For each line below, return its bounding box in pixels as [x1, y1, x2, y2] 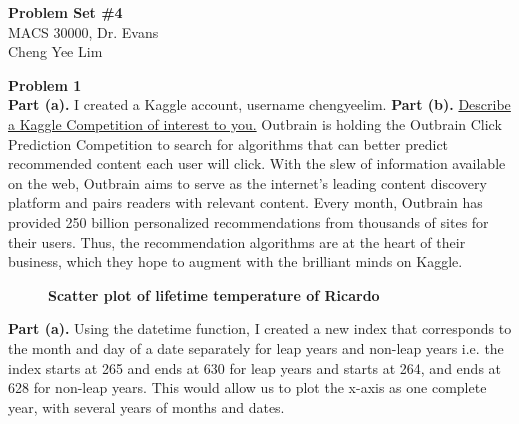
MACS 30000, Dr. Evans [8, 21, 159, 42]
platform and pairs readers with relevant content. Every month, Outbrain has [8, 192, 483, 213]
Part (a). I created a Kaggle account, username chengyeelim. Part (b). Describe [8, 94, 511, 115]
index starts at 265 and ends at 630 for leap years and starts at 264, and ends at [8, 357, 502, 378]
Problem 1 [8, 74, 82, 95]
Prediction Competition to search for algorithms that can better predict [8, 133, 449, 154]
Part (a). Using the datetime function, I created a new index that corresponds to [8, 318, 512, 339]
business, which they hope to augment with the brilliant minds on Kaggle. [8, 251, 463, 272]
